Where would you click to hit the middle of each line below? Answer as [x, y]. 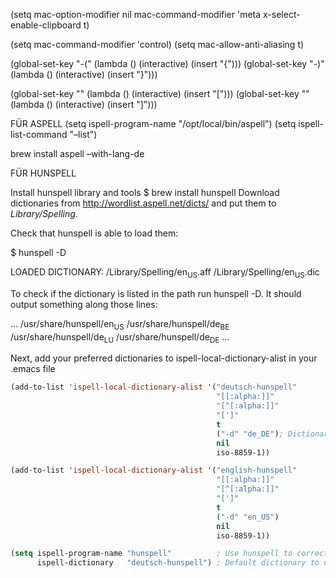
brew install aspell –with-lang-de [77, 153]
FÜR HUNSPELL [43, 173]
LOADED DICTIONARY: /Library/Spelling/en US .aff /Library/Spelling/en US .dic [165, 273]
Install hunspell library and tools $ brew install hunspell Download [145, 192]
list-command [39, 134]
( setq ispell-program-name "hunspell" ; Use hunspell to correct [169, 554]
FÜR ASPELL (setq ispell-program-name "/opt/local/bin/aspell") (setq [153, 123]
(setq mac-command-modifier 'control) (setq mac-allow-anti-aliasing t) [157, 44]
